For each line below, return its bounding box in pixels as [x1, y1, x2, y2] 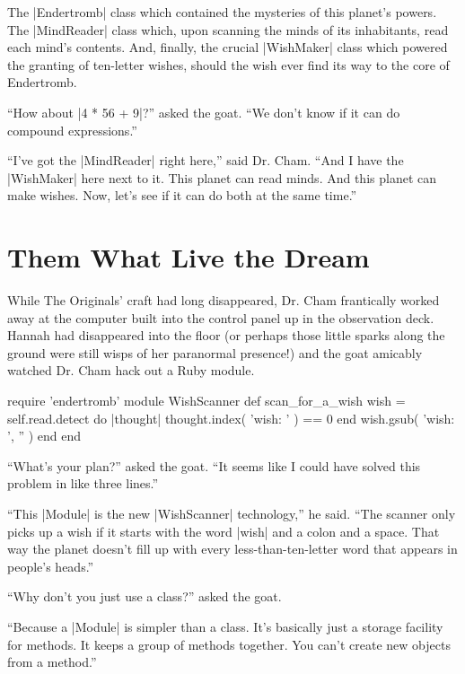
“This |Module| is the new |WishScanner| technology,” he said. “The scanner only [7, 504, 456, 522]
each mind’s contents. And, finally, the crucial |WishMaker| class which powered [7, 38, 448, 57]
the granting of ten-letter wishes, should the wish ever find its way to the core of [7, 55, 450, 74]
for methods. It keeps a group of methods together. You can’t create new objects [7, 635, 451, 653]
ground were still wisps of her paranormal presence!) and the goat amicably [7, 343, 423, 362]
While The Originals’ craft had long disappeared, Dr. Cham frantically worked [7, 291, 440, 310]
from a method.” [7, 652, 97, 671]
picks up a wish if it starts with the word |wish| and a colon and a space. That [7, 521, 440, 540]
